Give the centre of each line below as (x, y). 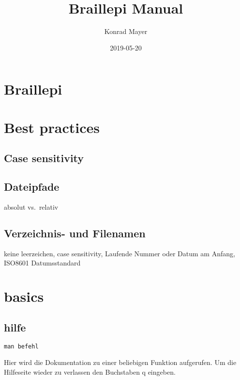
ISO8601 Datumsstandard (42, 263)
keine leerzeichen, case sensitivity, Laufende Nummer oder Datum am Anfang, (120, 253)
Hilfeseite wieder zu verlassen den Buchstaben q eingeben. (90, 372)
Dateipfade (32, 187)
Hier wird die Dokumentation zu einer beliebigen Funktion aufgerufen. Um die (120, 362)
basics (24, 296)
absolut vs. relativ (31, 207)
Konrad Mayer (126, 31)
